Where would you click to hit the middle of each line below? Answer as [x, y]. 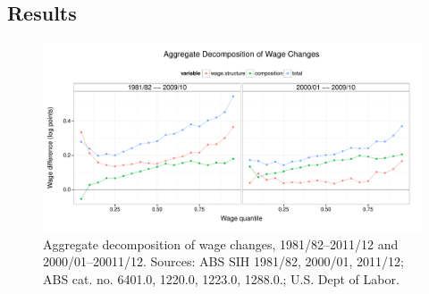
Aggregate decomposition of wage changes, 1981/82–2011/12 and [221, 244]
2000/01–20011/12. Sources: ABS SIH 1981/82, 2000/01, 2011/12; [223, 261]
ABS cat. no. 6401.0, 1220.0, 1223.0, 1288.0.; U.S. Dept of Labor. [221, 278]
